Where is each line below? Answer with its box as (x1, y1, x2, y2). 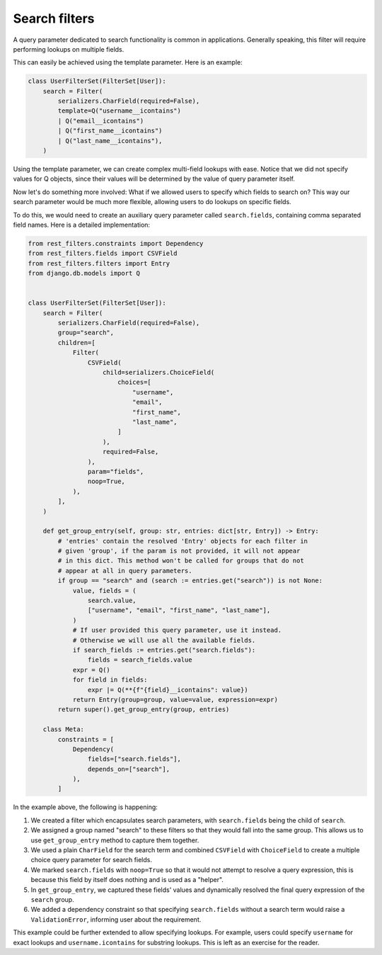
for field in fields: (72, 676, 148, 684)
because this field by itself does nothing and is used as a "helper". (30, 876, 224, 884)
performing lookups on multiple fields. (13, 45, 125, 53)
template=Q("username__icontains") (57, 107, 182, 115)
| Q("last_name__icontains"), (57, 137, 163, 145)
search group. (30, 895, 74, 903)
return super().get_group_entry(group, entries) (57, 706, 230, 713)
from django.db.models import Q (28, 269, 141, 278)
